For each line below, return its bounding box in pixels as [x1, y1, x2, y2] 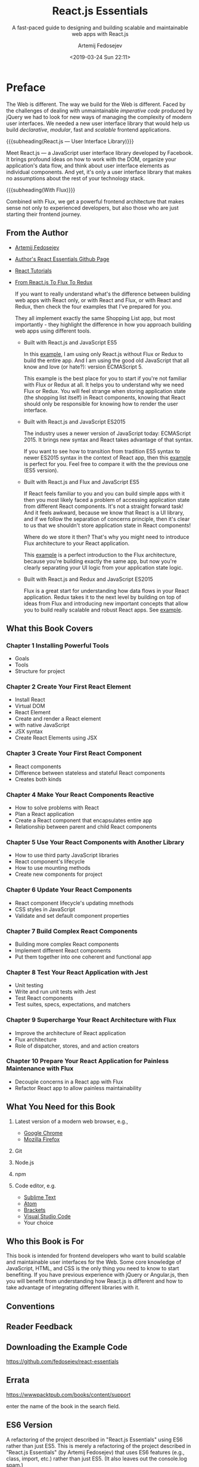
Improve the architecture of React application [14, 1029, 126, 1036]
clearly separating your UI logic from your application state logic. [23, 564, 184, 571]
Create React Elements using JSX [14, 734, 97, 741]
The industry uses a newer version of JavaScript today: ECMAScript [23, 430, 191, 437]
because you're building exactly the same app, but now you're [23, 558, 177, 565]
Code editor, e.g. [14, 1182, 57, 1189]
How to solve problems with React [14, 804, 99, 811]
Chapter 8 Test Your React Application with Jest [6, 968, 148, 976]
